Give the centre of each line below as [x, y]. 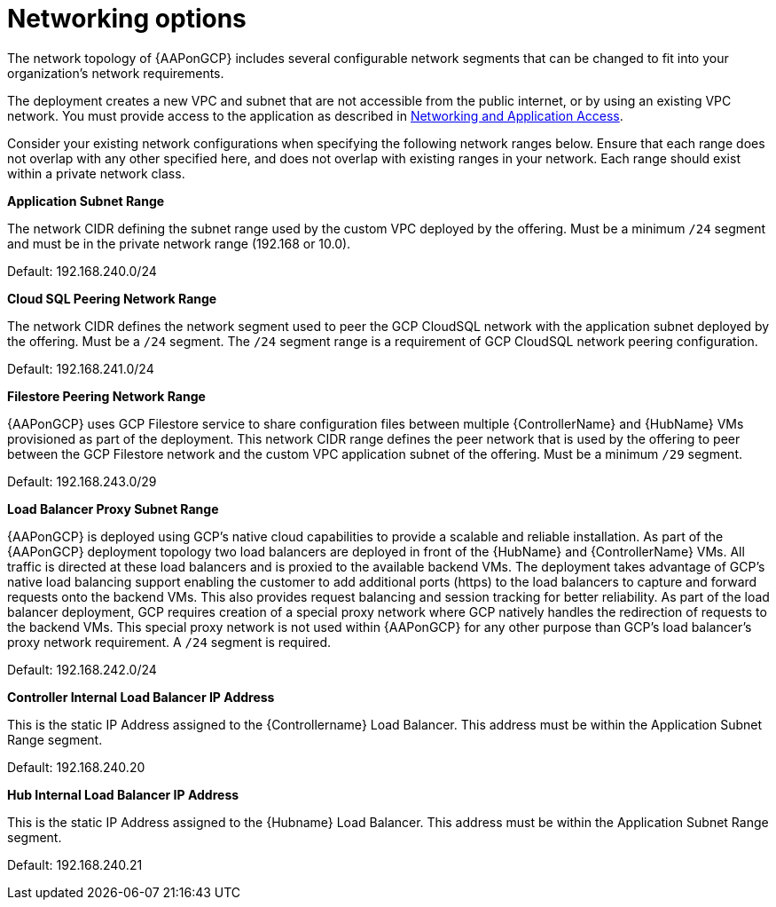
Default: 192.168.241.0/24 [81, 368]
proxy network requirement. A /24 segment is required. [169, 642]
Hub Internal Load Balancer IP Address [123, 794]
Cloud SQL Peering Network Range [112, 298]
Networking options [127, 19]
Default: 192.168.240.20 [76, 767]
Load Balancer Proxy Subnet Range [113, 509]
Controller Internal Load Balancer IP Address [141, 697]
